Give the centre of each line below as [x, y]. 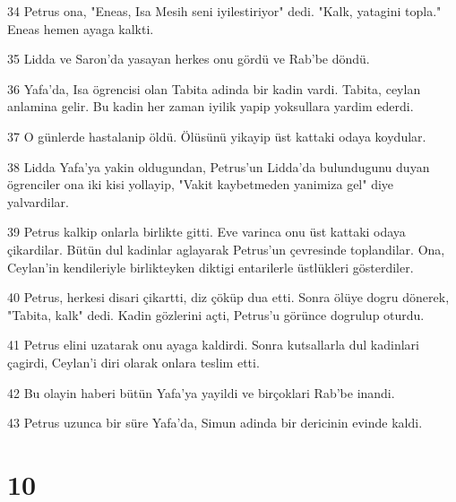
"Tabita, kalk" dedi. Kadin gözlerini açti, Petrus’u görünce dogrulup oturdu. [216, 314]
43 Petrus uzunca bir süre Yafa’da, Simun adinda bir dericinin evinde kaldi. [215, 423]
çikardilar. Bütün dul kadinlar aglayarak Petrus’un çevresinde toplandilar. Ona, [226, 249]
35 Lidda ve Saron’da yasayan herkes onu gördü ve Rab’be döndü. [189, 59]
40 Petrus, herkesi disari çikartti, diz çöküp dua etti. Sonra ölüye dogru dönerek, [228, 297]
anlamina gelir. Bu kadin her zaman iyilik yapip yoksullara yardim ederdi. [211, 106]
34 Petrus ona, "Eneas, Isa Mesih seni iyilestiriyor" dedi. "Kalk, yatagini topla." [224, 11]
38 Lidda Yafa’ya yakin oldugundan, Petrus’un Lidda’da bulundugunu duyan [219, 166]
